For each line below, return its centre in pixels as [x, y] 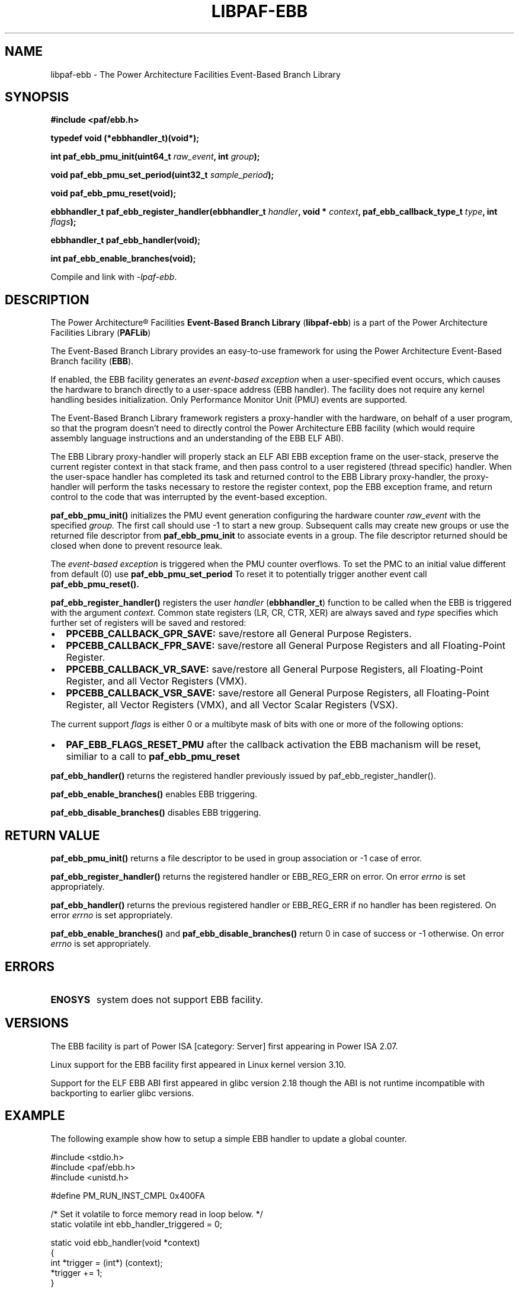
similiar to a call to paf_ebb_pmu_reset [153, 757]
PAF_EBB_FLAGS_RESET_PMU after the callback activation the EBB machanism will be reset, [273, 745]
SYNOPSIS [37, 97]
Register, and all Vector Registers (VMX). [157, 681]
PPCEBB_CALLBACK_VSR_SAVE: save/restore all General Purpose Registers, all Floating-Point [278, 693]
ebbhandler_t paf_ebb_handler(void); [126, 240]
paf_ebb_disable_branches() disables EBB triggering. [156, 813]
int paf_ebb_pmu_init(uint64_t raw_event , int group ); [155, 157]
